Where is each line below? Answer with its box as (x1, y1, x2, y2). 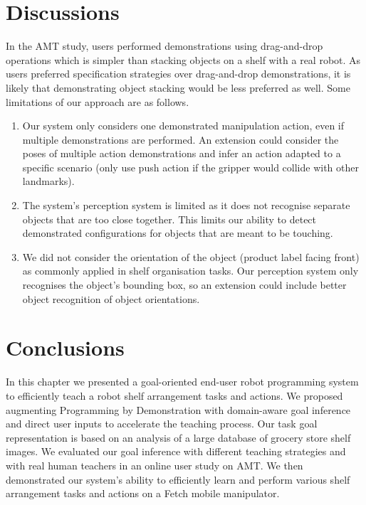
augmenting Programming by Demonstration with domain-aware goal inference (6, 402, 351, 417)
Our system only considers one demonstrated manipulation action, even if (22, 118, 345, 133)
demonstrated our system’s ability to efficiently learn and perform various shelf (6, 472, 350, 487)
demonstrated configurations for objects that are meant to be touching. (22, 225, 333, 240)
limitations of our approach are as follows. (6, 94, 189, 109)
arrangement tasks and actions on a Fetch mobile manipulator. (6, 486, 280, 501)
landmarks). (22, 174, 75, 188)
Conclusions (6, 333, 125, 362)
